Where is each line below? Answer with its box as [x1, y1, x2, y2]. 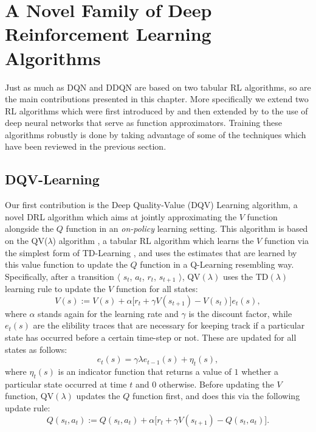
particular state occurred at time [5, 377, 127, 390]
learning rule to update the [5, 282, 106, 295]
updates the [76, 389, 120, 402]
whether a [241, 365, 278, 378]
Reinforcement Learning [5, 21, 211, 46]
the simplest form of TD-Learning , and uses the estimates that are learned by [5, 246, 297, 259]
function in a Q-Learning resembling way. [140, 258, 294, 271]
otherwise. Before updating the [159, 377, 274, 390]
